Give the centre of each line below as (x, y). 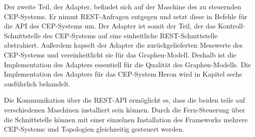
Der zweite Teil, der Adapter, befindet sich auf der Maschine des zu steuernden (123, 6)
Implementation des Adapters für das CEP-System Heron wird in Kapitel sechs (123, 74)
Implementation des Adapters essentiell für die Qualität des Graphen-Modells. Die (127, 64)
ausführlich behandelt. (37, 83)
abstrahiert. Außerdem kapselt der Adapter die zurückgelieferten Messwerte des (123, 45)
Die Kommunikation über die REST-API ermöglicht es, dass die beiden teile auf (125, 100)
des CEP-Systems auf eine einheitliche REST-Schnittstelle (130, 35)
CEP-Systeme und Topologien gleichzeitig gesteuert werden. (94, 129)
